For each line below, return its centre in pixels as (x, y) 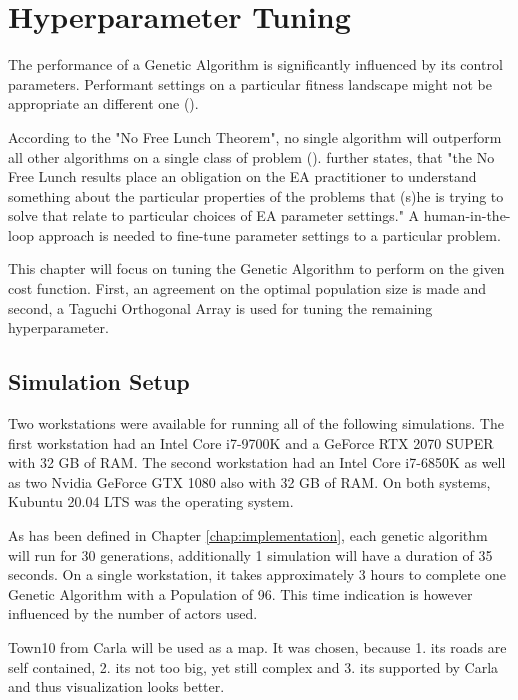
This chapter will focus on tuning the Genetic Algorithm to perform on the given (256, 268)
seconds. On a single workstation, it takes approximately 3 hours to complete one (257, 574)
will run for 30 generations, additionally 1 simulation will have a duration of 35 (250, 554)
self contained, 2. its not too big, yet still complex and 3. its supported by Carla (253, 666)
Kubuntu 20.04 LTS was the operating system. (151, 501)
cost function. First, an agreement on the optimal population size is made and (247, 288)
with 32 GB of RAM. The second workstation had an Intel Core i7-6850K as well (257, 462)
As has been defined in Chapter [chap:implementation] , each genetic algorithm (248, 535)
